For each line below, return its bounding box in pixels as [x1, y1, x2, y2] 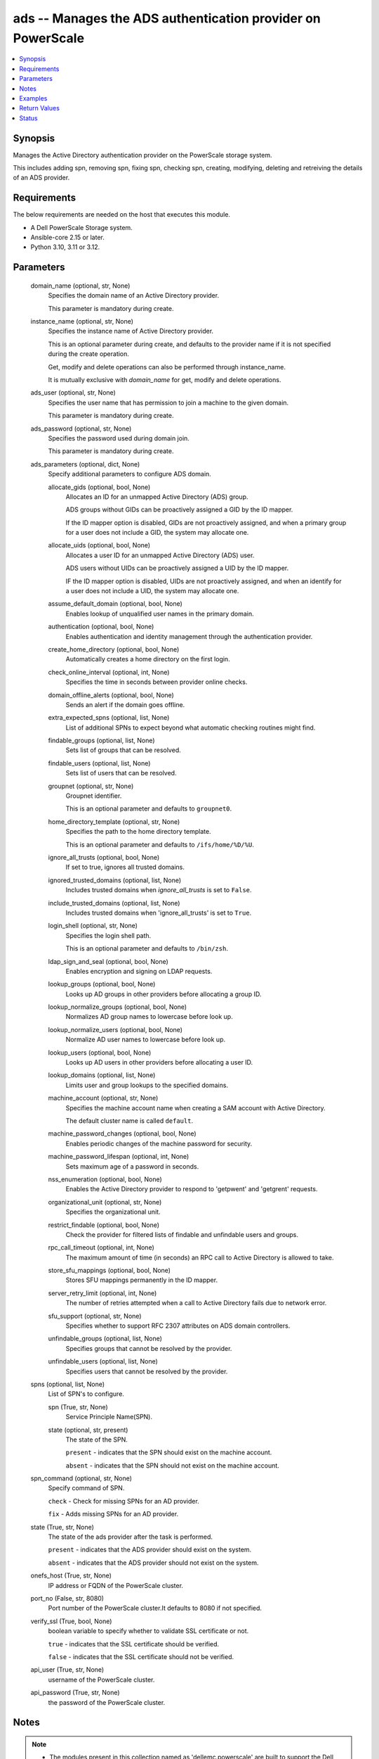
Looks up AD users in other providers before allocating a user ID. [65, 1058, 253, 1067]
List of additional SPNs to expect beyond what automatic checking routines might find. [65, 723, 316, 732]
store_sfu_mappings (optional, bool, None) [48, 1266, 171, 1275]
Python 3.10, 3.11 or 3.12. [30, 243, 100, 251]
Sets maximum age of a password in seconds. [65, 1162, 199, 1171]
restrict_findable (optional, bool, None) [48, 1221, 160, 1229]
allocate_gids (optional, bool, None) [48, 483, 151, 491]
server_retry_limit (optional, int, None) [48, 1288, 157, 1297]
